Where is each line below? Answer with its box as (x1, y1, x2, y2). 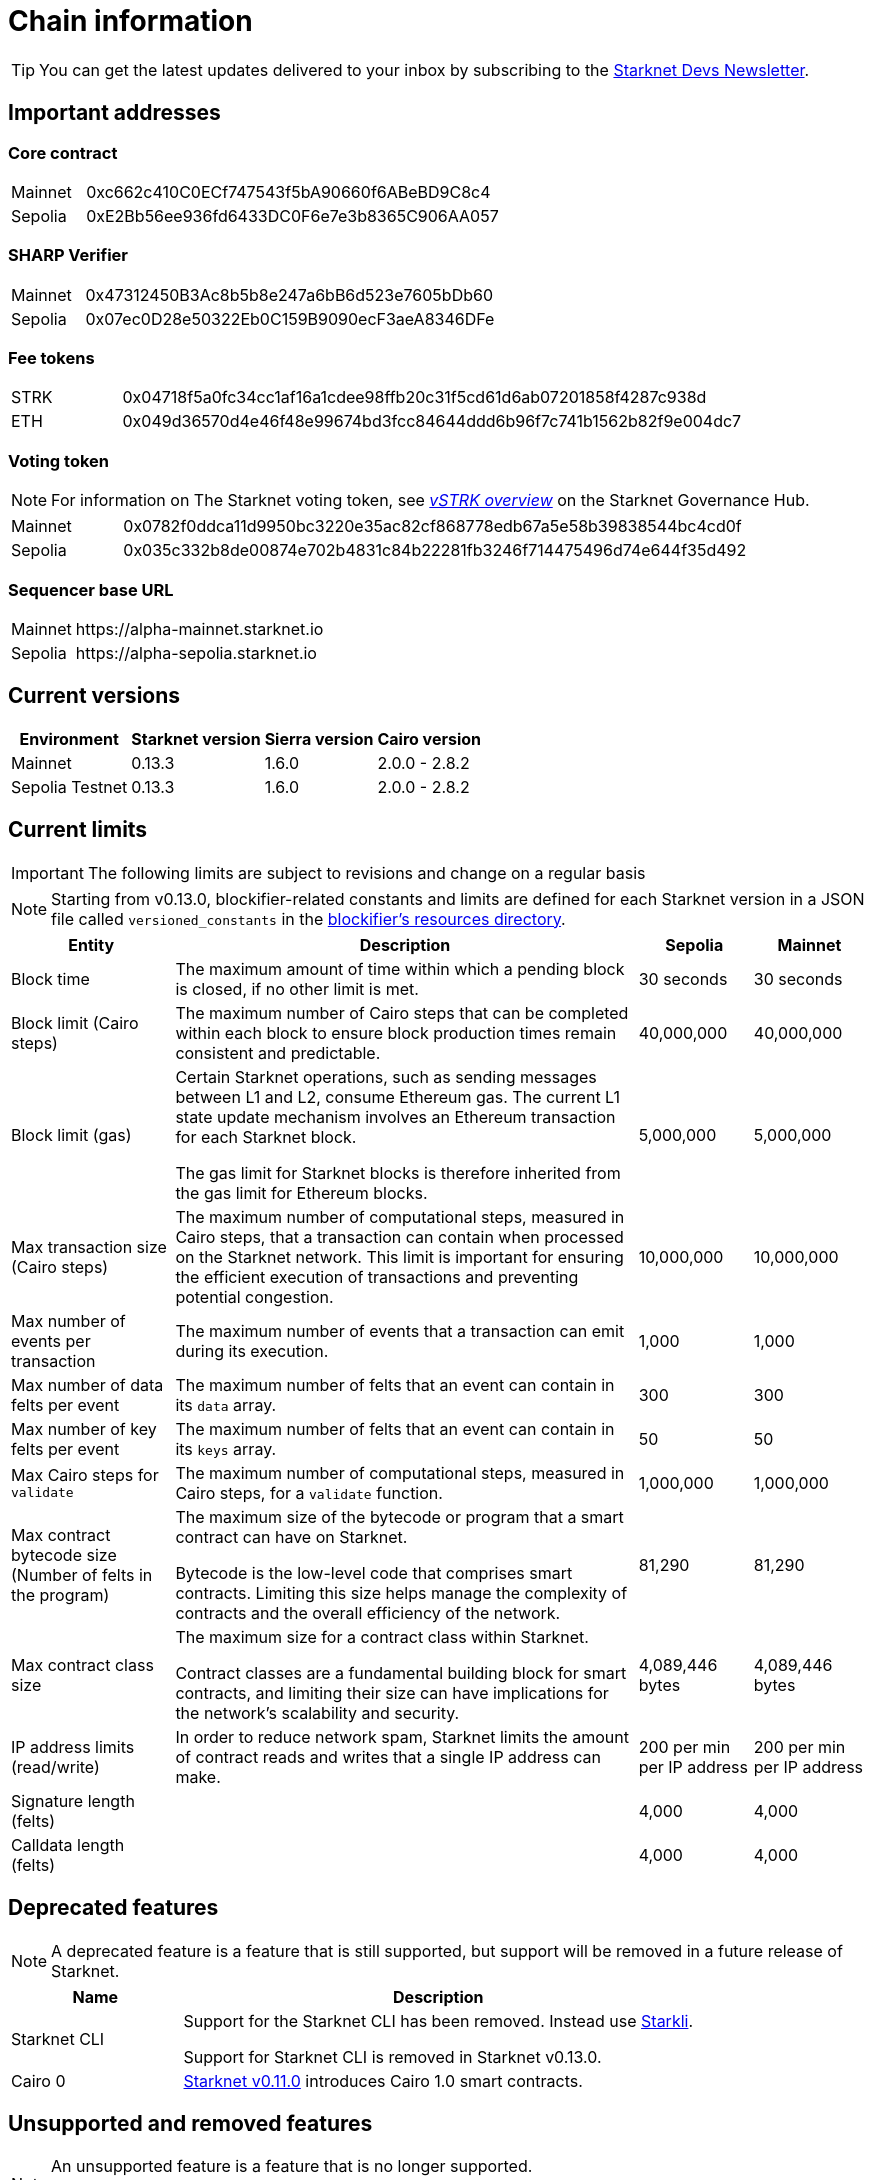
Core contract (8, 142, 118, 163)
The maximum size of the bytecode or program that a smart (175, 1506, 624, 1527)
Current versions (8, 683, 181, 709)
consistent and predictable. (175, 1042, 381, 1063)
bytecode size (11, 1544, 117, 1565)
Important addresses (8, 100, 221, 126)
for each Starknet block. (175, 1126, 357, 1147)
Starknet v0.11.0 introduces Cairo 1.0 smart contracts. (183, 2070, 583, 2091)
